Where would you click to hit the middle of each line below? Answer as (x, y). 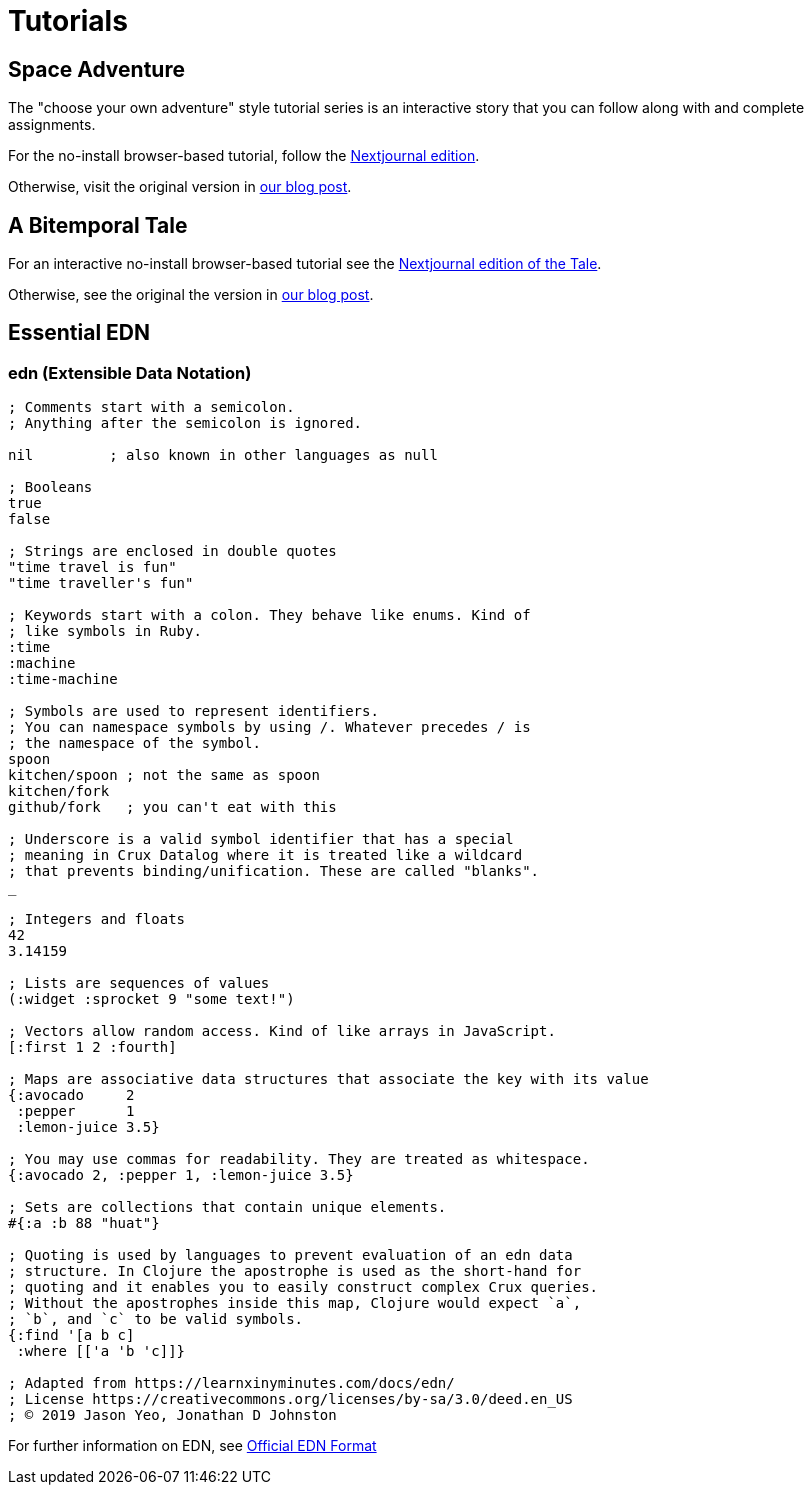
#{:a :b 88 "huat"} (84, 1223)
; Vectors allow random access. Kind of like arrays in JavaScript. (282, 1031)
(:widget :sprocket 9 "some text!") (151, 999)
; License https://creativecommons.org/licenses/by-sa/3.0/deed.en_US (290, 1399)
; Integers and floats (97, 919)
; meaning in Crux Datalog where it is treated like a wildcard (265, 855)
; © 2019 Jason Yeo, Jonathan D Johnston (172, 1415)
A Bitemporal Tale (98, 225)
